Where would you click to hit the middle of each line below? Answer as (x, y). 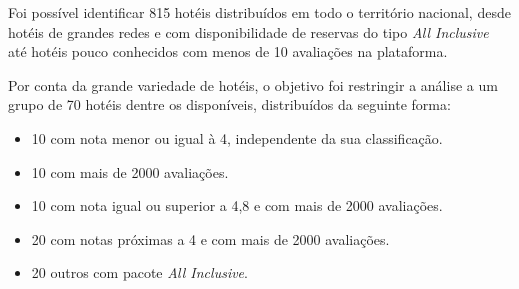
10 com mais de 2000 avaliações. (130, 171)
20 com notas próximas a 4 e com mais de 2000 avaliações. (210, 238)
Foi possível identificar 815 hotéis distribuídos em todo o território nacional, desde (259, 12)
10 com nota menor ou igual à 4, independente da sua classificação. (237, 137)
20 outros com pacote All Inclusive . (139, 272)
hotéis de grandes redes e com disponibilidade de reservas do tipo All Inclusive (248, 31)
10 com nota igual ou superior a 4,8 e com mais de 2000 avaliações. (237, 205)
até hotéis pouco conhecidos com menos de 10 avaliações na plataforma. (228, 51)
